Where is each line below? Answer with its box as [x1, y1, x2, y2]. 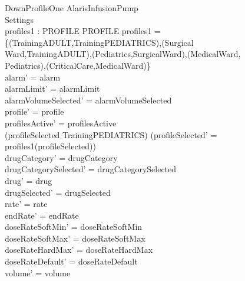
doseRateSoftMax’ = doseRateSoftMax [5, 232, 145, 244]
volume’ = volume [5, 266, 71, 279]
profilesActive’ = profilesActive [5, 116, 117, 129]
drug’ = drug [5, 174, 52, 186]
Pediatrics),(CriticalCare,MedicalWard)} [5, 59, 151, 71]
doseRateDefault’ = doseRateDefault [5, 255, 138, 267]
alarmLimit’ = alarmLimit [5, 82, 100, 95]
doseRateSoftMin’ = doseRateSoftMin [5, 220, 143, 233]
